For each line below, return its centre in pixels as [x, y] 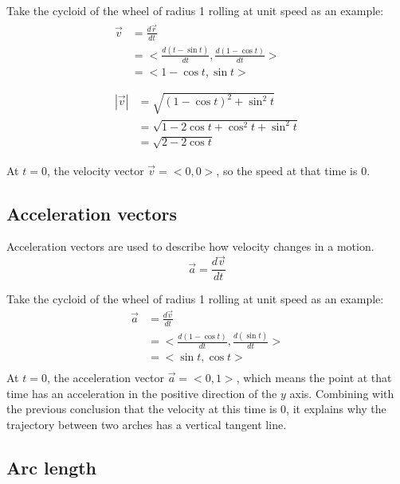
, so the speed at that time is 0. [293, 170]
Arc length [52, 467]
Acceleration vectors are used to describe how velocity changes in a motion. [190, 246]
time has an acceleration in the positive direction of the [142, 393]
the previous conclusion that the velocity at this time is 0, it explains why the [196, 409]
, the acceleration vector [105, 378]
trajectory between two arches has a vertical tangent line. [147, 424]
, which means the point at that [314, 378]
